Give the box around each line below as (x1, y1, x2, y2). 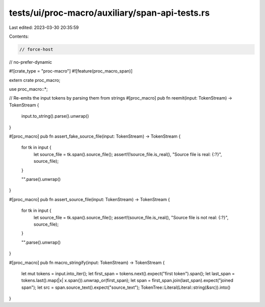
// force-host (19, 47, 53, 52)
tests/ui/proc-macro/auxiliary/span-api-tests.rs (9, 7, 210, 18)
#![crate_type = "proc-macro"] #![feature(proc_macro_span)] (9, 68, 132, 74)
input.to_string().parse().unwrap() (21, 113, 89, 119)
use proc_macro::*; (9, 86, 48, 92)
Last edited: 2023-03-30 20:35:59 (9, 25, 79, 30)
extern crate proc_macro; (9, 77, 61, 83)
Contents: (9, 33, 29, 39)
